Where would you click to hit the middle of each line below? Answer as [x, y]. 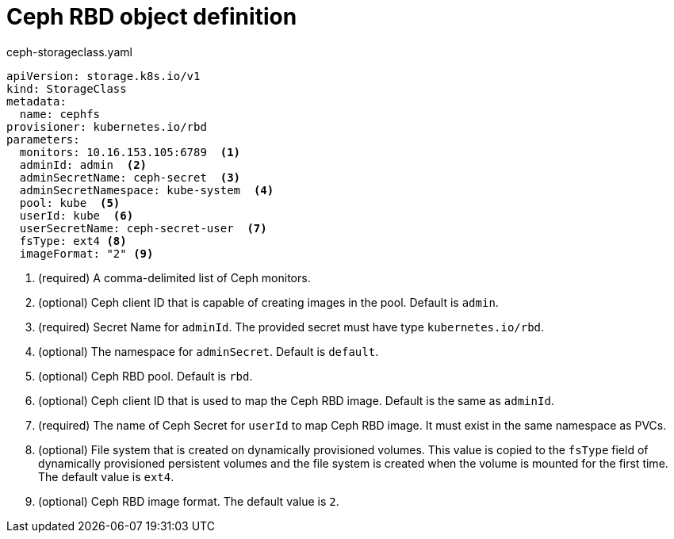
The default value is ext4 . [106, 476]
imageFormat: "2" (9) [86, 253]
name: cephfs [60, 114]
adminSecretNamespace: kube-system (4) [147, 190]
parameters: [43, 139]
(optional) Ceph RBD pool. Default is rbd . [146, 376]
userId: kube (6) [77, 215]
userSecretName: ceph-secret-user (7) [143, 228]
